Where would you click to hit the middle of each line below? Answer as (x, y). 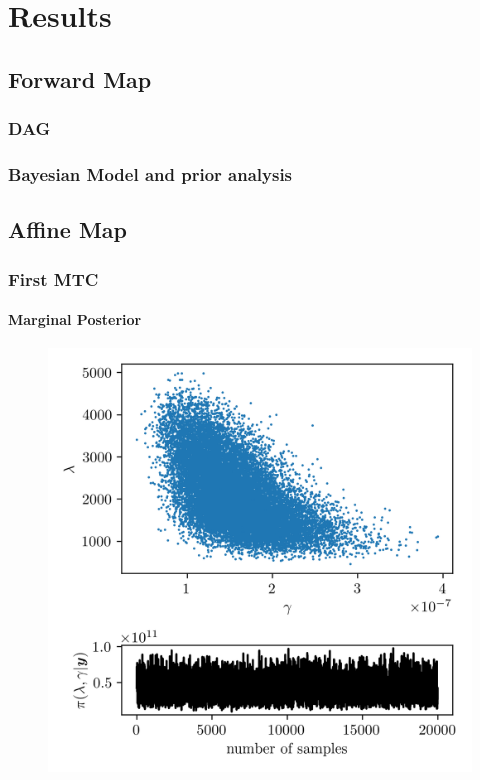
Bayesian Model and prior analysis (150, 173)
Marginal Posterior (75, 319)
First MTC (53, 278)
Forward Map (80, 78)
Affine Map (67, 229)
